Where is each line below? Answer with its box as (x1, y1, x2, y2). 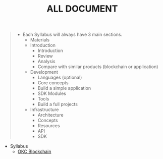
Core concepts (37, 80, 69, 86)
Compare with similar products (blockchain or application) (37, 64, 158, 70)
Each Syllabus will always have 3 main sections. (22, 31, 123, 38)
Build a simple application (37, 85, 91, 91)
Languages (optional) (37, 74, 82, 81)
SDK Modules (37, 90, 67, 96)
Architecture (37, 112, 64, 118)
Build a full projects (37, 101, 78, 108)
